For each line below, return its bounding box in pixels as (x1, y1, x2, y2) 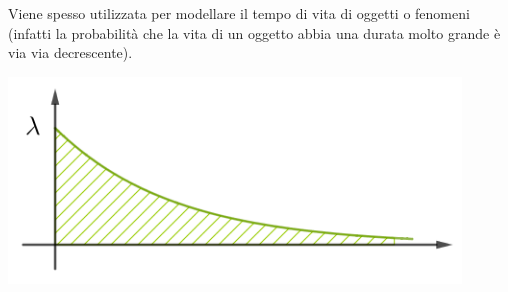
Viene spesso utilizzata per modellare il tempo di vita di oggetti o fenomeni (8, 3, 470, 23)
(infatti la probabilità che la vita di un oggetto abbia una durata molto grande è (8, 22, 501, 43)
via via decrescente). (8, 42, 133, 63)
